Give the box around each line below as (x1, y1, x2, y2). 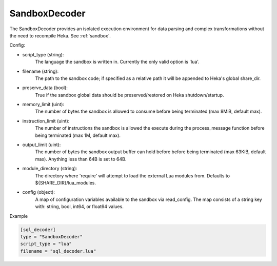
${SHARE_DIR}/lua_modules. (35, 179, 96, 186)
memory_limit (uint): (22, 101, 64, 108)
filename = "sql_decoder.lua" (20, 248, 96, 254)
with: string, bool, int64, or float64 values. (35, 203, 124, 210)
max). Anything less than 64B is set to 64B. (35, 156, 127, 162)
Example (9, 213, 28, 219)
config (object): (22, 189, 55, 195)
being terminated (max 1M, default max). (35, 132, 121, 138)
